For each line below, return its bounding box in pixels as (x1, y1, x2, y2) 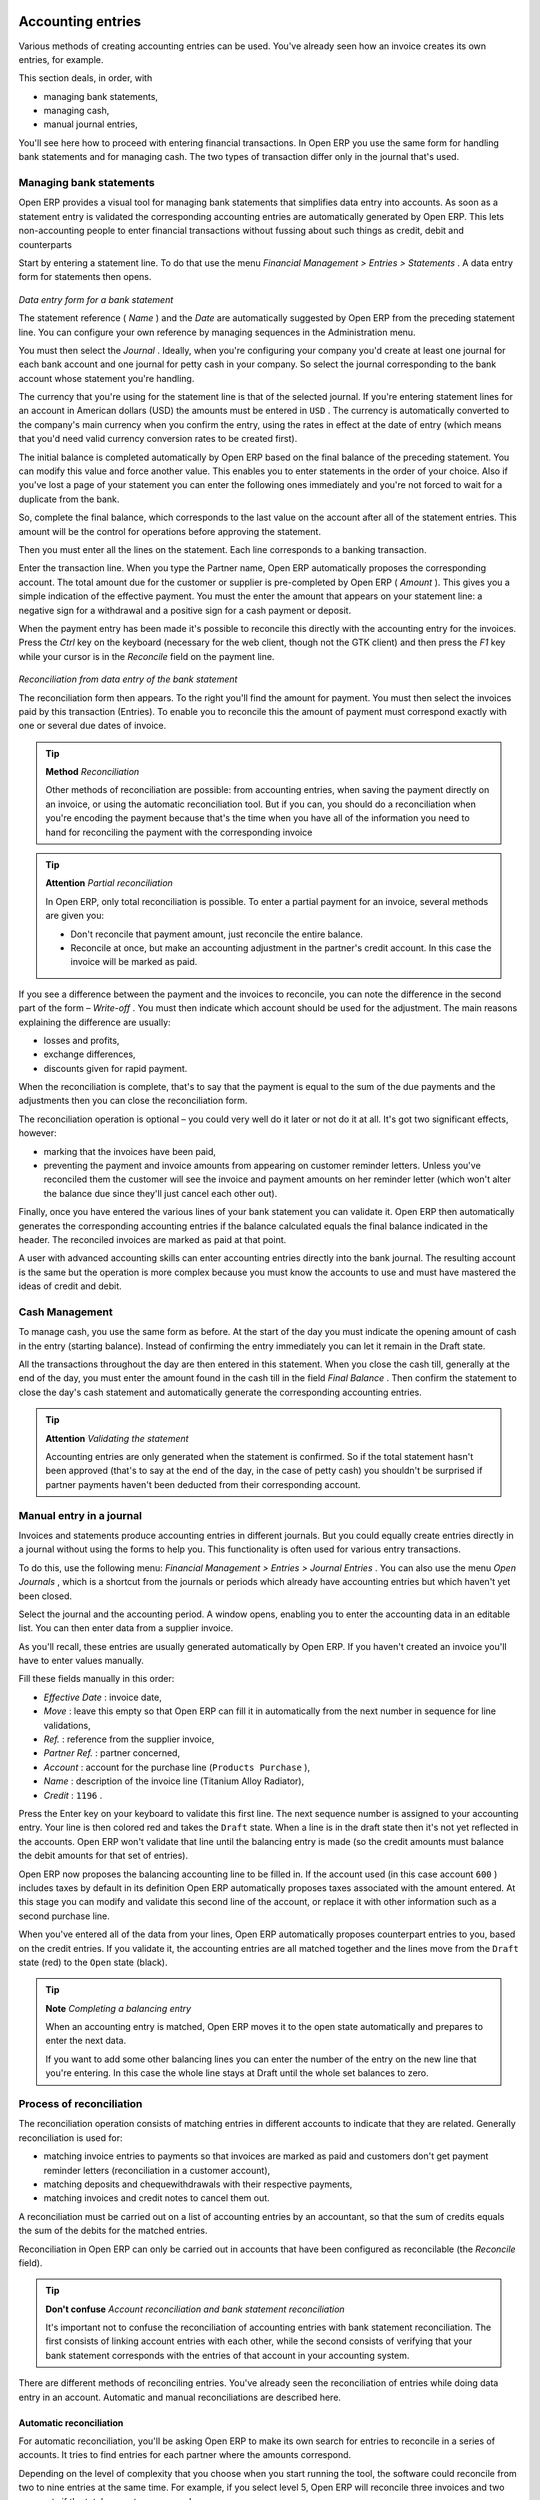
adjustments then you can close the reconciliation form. (18, 1095, 248, 1107)
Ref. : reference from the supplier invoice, (43, 1733, 215, 1745)
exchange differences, (43, 1048, 136, 1060)
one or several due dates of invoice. (18, 720, 167, 732)
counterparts (18, 238, 72, 250)
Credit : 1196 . (43, 1789, 103, 1801)
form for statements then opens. (18, 271, 152, 283)
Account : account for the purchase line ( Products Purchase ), (43, 1761, 310, 1773)
